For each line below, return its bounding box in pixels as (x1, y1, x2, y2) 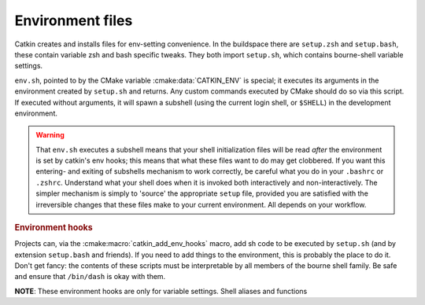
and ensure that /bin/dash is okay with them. (14, 272, 166, 281)
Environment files (14, 12, 133, 29)
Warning (35, 130, 65, 140)
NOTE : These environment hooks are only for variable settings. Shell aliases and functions (14, 286, 308, 296)
